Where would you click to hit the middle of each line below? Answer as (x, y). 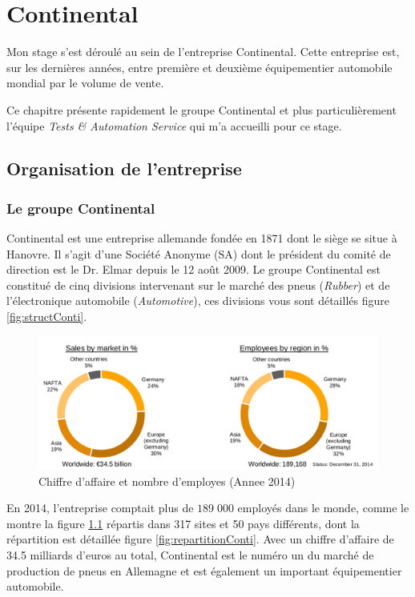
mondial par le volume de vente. (85, 83)
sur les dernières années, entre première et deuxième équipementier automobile (199, 67)
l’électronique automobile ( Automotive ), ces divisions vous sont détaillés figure (198, 301)
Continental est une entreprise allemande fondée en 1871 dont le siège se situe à (202, 238)
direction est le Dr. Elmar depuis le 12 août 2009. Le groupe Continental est (193, 269)
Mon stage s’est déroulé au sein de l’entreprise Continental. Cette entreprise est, (203, 52)
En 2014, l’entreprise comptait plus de (100, 508)
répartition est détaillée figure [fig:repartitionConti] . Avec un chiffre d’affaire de (200, 539)
